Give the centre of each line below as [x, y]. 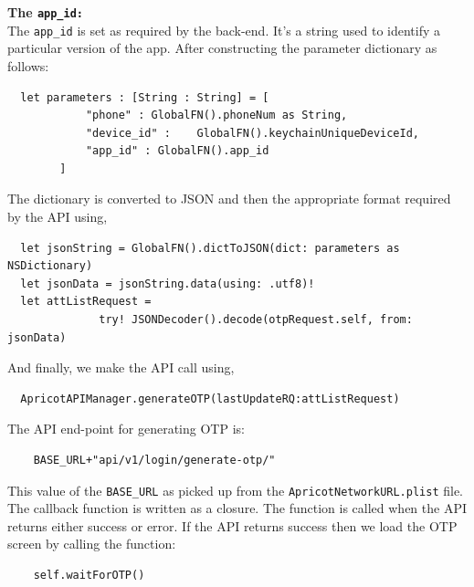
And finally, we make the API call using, [121, 367]
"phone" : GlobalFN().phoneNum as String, [216, 115]
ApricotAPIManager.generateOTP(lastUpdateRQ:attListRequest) [210, 398]
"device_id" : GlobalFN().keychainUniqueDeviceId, [253, 133]
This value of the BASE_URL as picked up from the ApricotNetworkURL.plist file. [236, 490]
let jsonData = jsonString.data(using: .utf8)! [168, 283]
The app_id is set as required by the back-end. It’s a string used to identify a [224, 30]
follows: [28, 65]
